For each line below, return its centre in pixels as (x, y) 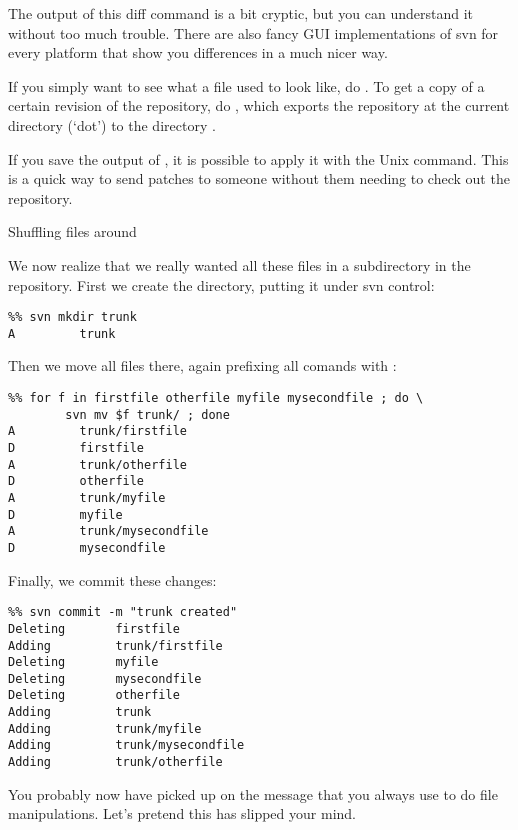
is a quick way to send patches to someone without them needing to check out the (259, 178)
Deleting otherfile (94, 695)
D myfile (65, 514)
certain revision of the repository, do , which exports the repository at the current (259, 105)
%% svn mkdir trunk (72, 317)
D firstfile (76, 448)
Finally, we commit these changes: (112, 579)
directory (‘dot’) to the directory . (112, 124)
